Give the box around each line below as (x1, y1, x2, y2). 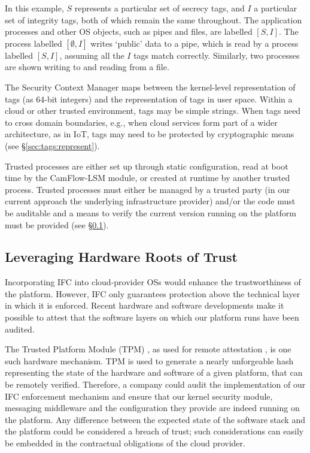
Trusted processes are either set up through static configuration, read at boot (5, 159, 288, 172)
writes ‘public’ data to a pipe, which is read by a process (90, 37, 299, 49)
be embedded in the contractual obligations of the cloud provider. (5, 437, 245, 449)
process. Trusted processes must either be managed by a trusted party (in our (5, 183, 290, 195)
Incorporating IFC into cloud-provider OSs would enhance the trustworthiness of (5, 276, 301, 288)
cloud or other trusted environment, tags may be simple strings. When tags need (5, 104, 301, 117)
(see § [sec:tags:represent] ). (5, 139, 100, 152)
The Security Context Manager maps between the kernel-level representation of (5, 80, 296, 93)
